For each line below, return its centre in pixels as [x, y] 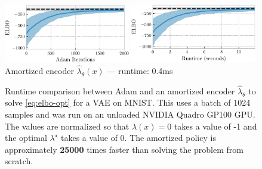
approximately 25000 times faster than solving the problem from [124, 149]
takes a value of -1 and [215, 126]
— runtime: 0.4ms [140, 71]
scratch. [19, 161]
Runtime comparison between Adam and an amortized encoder [120, 90]
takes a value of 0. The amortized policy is [138, 138]
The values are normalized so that [67, 126]
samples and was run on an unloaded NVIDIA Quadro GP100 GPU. [130, 114]
